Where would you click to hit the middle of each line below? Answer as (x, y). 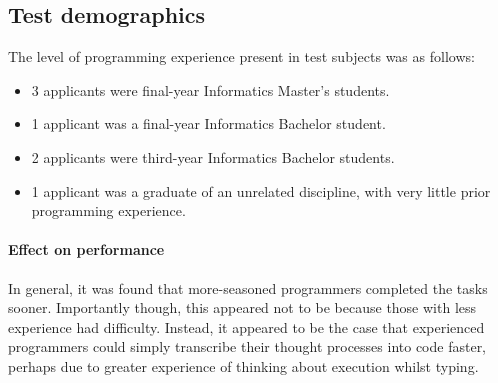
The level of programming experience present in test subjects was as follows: (241, 56)
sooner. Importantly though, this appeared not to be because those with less (242, 307)
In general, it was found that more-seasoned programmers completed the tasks (248, 287)
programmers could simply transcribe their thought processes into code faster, (247, 346)
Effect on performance (86, 249)
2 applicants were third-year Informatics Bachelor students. (213, 156)
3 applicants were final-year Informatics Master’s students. (210, 89)
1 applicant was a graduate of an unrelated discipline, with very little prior (261, 190)
